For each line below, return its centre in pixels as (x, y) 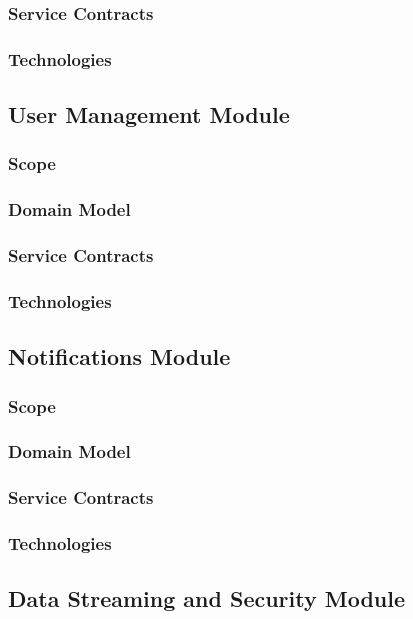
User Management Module (149, 114)
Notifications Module (119, 356)
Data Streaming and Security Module (207, 598)
